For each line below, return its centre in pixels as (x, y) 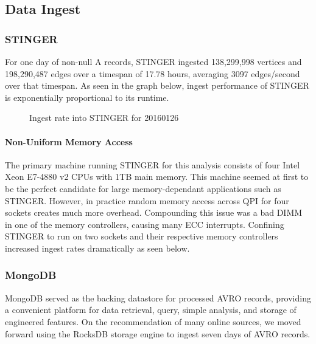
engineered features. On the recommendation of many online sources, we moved (153, 321)
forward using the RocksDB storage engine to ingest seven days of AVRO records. (158, 333)
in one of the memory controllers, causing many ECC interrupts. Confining (145, 224)
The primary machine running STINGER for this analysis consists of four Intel (153, 164)
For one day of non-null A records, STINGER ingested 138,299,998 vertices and (153, 61)
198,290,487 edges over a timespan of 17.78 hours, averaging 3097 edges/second (153, 73)
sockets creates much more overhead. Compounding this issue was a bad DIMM (154, 212)
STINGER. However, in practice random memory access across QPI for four (147, 200)
